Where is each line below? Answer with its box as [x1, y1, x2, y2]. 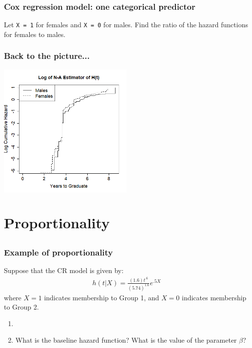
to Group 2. [4, 302, 39, 312]
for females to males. [4, 29, 66, 39]
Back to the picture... [4, 50, 90, 62]
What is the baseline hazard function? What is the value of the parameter [15, 334, 237, 345]
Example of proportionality [4, 246, 113, 258]
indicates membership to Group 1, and [44, 292, 159, 302]
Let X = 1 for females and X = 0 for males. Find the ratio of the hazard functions [4, 19, 248, 30]
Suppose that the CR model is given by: [4, 265, 124, 275]
